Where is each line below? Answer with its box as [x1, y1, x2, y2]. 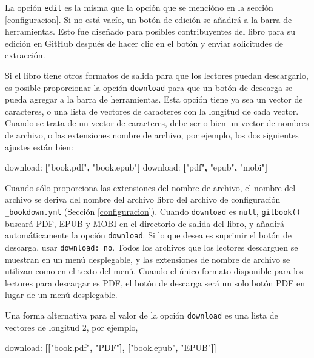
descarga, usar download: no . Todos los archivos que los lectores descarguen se [5, 240, 298, 253]
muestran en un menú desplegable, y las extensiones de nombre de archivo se [5, 252, 290, 265]
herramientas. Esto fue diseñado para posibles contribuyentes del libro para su [5, 25, 295, 38]
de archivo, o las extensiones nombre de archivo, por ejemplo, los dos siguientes [5, 129, 299, 141]
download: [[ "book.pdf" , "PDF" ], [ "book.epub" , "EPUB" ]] [5, 341, 217, 354]
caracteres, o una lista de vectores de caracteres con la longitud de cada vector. [5, 104, 299, 117]
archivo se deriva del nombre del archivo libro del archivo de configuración [5, 193, 281, 206]
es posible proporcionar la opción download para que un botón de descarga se [5, 81, 293, 93]
